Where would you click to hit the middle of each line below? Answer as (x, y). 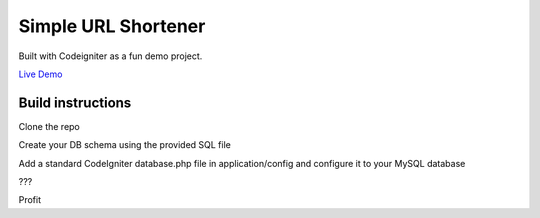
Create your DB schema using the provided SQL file (125, 145)
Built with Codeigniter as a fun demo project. (110, 56)
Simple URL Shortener (112, 26)
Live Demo (40, 74)
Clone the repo (49, 126)
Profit (30, 200)
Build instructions (75, 102)
